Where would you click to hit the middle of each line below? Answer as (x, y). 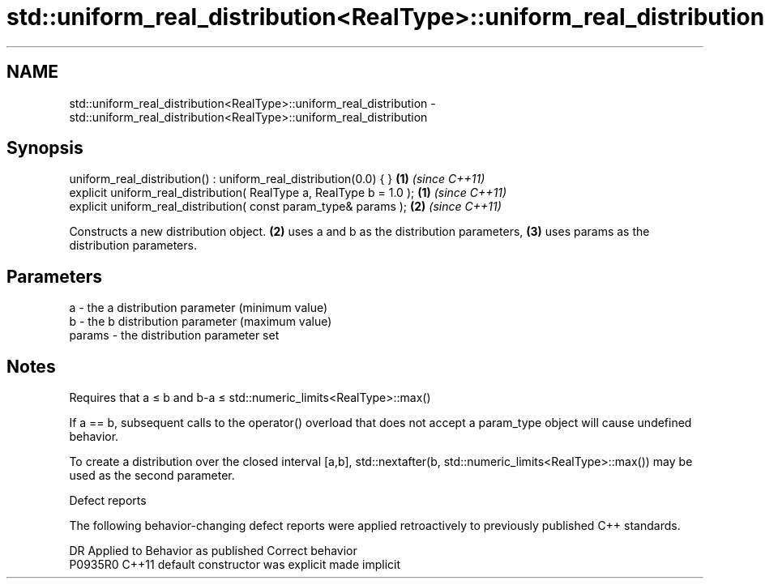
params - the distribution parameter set (174, 335)
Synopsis (45, 148)
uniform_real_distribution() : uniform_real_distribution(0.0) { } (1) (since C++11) (277, 179)
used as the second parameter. (152, 476)
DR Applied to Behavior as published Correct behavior (213, 551)
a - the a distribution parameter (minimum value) (199, 308)
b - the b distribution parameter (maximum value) (201, 322)
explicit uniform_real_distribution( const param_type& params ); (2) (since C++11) (285, 207)
